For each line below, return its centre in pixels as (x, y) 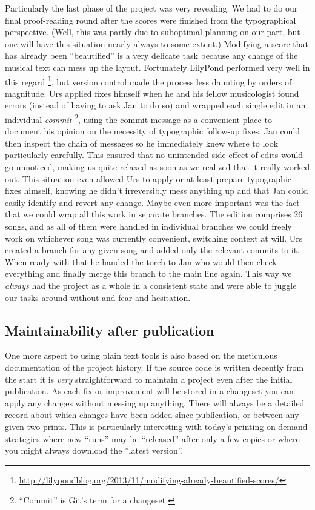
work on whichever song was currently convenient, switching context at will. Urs (154, 238)
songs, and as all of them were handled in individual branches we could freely (148, 226)
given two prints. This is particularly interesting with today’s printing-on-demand (156, 426)
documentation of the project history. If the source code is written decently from (154, 367)
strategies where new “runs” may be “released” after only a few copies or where (152, 438)
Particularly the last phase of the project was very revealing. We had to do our (151, 8)
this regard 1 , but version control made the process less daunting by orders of (148, 81)
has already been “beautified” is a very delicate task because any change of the (151, 55)
